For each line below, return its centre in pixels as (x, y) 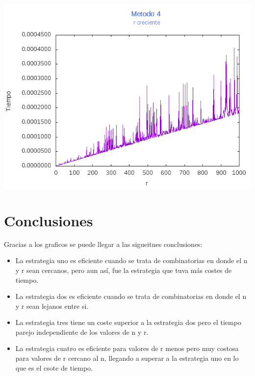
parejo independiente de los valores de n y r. (82, 332)
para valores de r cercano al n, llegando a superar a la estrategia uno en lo (127, 358)
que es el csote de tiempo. (54, 367)
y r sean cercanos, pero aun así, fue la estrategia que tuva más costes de (124, 270)
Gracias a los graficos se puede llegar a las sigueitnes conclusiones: (103, 244)
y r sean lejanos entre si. (52, 306)
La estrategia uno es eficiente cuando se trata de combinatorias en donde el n (131, 260)
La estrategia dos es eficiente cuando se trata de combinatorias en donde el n (131, 296)
